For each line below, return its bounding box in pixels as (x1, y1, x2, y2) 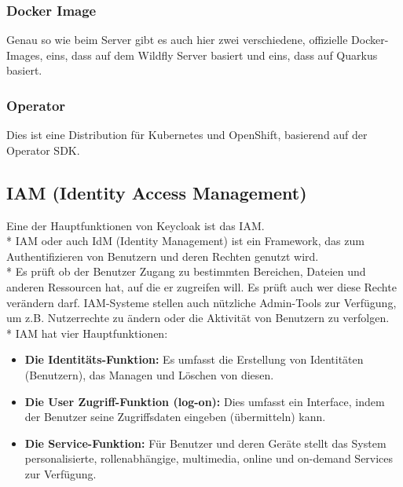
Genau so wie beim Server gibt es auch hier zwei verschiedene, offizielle (6, 31, 348, 48)
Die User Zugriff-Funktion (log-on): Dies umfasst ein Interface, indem (24, 393, 385, 409)
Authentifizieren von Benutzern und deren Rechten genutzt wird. (6, 247, 319, 264)
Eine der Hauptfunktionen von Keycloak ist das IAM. (6, 217, 265, 233)
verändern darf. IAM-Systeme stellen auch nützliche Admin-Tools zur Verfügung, (6, 294, 397, 310)
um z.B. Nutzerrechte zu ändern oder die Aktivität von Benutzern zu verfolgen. (6, 309, 390, 326)
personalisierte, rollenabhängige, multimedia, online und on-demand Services (24, 450, 394, 467)
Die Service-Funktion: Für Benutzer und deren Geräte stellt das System (24, 434, 387, 451)
